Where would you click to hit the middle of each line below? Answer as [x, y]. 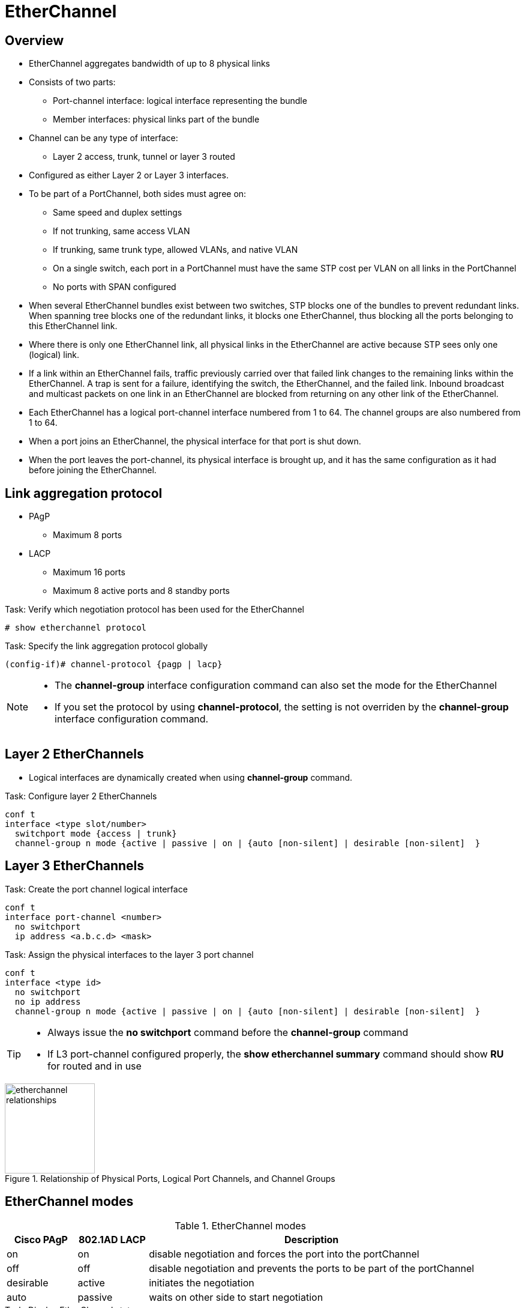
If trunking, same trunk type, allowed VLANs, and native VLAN [175, 250]
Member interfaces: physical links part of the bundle [156, 120]
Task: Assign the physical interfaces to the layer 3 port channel [129, 954]
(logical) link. [54, 355]
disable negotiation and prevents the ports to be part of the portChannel [312, 1268]
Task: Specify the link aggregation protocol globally [106, 646]
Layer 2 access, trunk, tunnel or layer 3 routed [144, 157]
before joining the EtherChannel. [93, 470]
